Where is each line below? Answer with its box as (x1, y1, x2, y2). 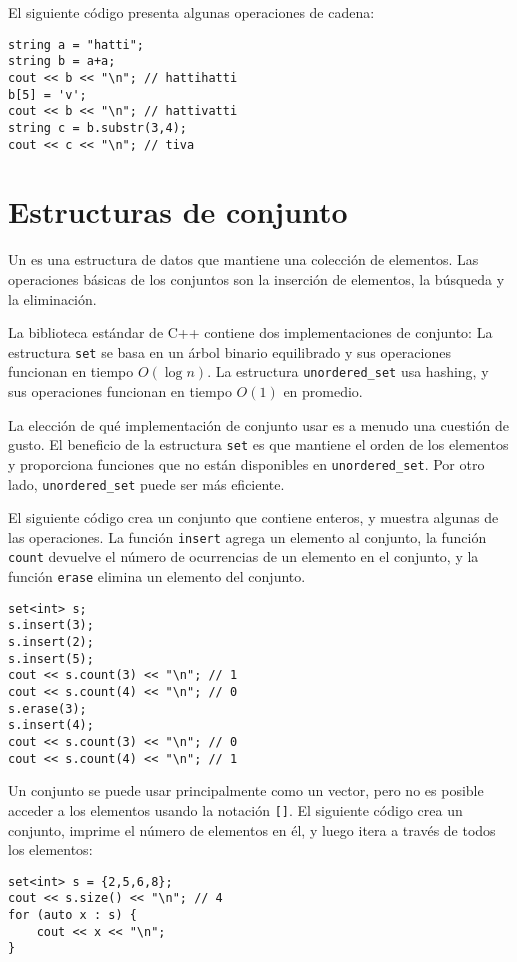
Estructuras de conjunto (8, 191, 348, 232)
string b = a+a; (8, 54, 116, 69)
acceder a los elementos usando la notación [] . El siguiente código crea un (8, 799, 463, 820)
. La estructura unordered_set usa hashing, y (207, 361, 489, 382)
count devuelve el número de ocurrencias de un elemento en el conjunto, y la (8, 546, 479, 567)
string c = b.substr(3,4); (8, 120, 187, 135)
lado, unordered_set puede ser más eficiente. (8, 473, 285, 494)
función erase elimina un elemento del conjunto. (8, 566, 306, 587)
